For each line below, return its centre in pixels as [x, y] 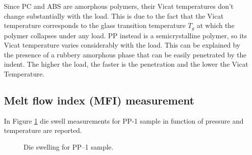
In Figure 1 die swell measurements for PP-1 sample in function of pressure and [124, 120]
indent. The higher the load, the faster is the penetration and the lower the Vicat [126, 64]
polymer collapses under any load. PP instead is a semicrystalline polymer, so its [126, 35]
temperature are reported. [43, 130]
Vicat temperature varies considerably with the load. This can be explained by [122, 45]
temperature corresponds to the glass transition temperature [95, 25]
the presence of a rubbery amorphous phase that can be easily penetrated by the [125, 54]
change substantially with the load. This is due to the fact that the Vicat [114, 15]
